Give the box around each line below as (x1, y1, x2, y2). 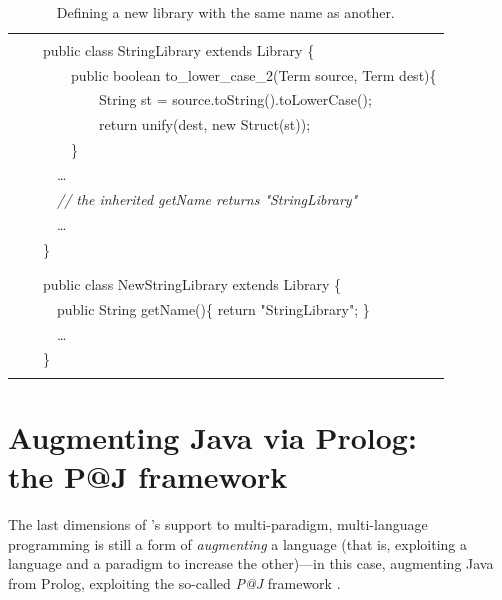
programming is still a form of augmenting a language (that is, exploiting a (8, 533, 468, 554)
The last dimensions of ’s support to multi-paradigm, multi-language (8, 514, 428, 535)
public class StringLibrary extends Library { (42, 39, 315, 60)
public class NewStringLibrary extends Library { (42, 273, 341, 294)
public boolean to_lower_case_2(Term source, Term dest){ (70, 64, 437, 85)
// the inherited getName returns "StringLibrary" (57, 188, 358, 209)
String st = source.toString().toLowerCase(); (98, 89, 372, 110)
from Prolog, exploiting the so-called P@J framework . (8, 572, 341, 593)
